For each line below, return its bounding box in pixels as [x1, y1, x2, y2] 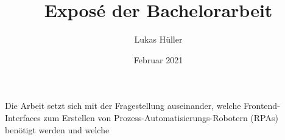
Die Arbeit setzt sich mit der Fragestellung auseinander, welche [5, 99, 241, 112]
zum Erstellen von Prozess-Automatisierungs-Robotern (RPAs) [43, 111, 278, 124]
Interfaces [5, 111, 41, 124]
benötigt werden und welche [5, 123, 110, 136]
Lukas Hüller [134, 33, 183, 46]
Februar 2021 [133, 53, 183, 66]
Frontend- [244, 99, 280, 112]
